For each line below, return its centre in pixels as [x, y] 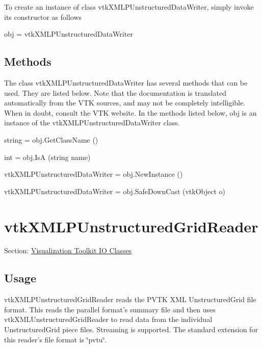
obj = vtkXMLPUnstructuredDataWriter [69, 34]
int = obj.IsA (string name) [47, 157]
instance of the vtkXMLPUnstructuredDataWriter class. [92, 123]
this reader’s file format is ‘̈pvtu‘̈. [56, 339]
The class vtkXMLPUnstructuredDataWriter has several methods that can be [126, 82]
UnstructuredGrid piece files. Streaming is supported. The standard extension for [131, 329]
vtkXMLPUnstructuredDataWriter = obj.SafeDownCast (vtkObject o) [115, 191]
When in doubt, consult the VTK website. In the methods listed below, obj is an [130, 112]
